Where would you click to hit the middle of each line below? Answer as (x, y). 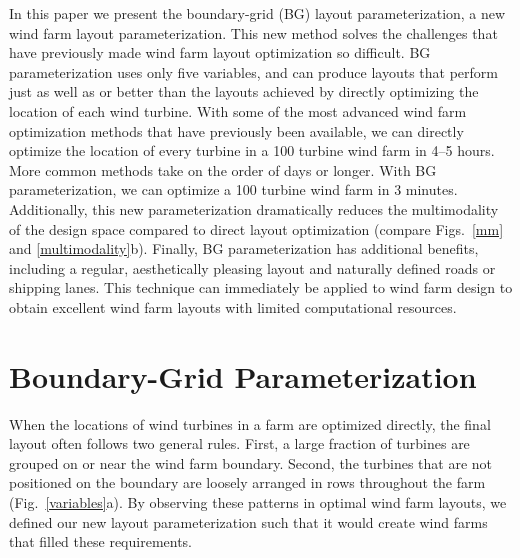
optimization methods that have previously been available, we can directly (236, 130)
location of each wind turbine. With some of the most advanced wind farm (238, 110)
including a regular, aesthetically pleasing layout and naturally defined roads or (252, 267)
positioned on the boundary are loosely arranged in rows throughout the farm (247, 482)
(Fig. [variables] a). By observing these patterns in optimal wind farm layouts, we (258, 502)
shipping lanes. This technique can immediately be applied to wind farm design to (261, 287)
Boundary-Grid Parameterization (243, 375)
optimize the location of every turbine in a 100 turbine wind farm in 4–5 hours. (252, 150)
